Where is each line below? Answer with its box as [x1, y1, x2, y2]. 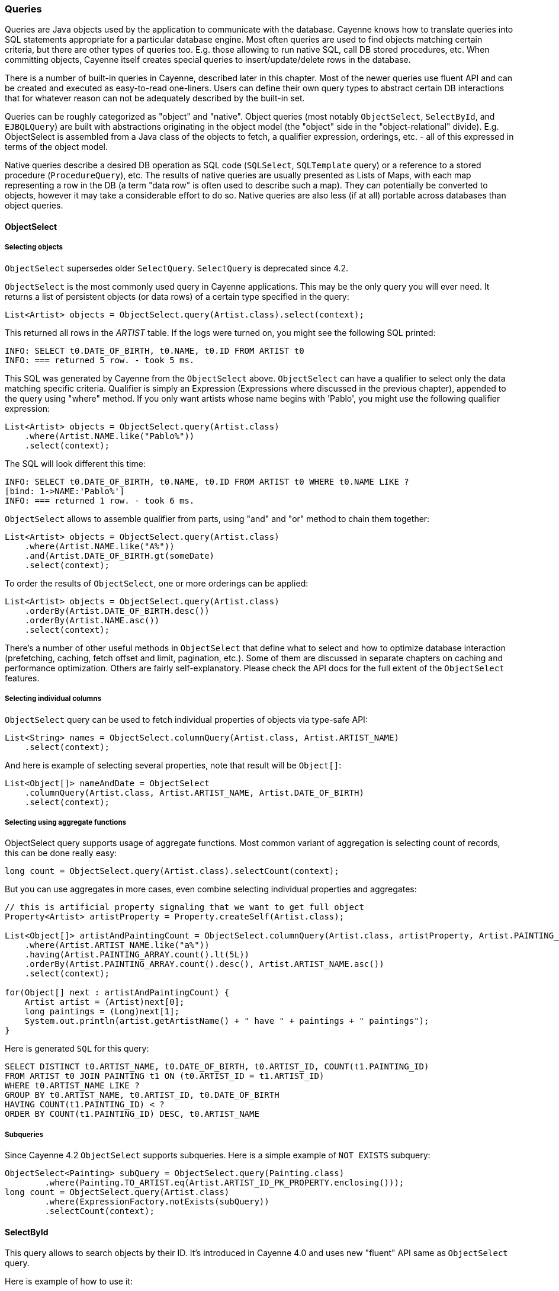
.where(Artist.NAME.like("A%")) [24, 541, 175, 551]
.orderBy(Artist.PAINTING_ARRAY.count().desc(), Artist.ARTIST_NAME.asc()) [24, 959, 384, 969]
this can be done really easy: [5, 848, 117, 858]
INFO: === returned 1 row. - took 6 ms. [5, 495, 195, 505]
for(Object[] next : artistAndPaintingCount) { [5, 988, 230, 998]
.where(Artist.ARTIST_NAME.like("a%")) [24, 940, 210, 950]
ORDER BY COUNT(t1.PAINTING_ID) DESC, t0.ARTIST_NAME [5, 1109, 259, 1119]
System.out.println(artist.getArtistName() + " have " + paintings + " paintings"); [24, 1016, 429, 1026]
